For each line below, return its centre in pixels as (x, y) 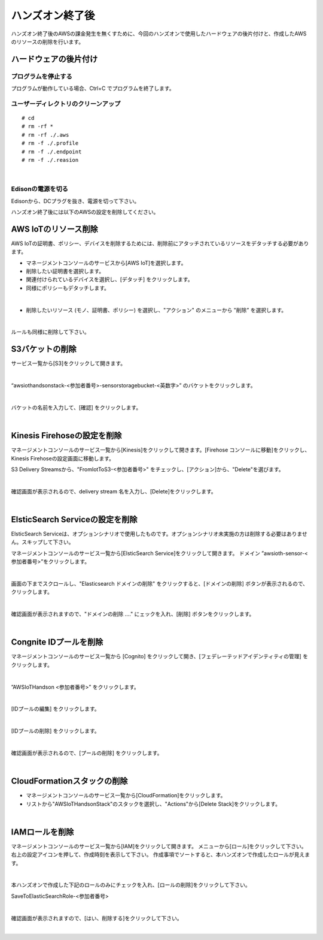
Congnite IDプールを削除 (57, 642)
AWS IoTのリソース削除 (54, 229)
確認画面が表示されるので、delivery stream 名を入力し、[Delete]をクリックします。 (114, 491)
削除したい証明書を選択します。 (65, 271)
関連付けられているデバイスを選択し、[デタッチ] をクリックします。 (109, 279)
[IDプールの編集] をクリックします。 (55, 709)
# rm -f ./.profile (50, 143)
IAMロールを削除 (42, 832)
